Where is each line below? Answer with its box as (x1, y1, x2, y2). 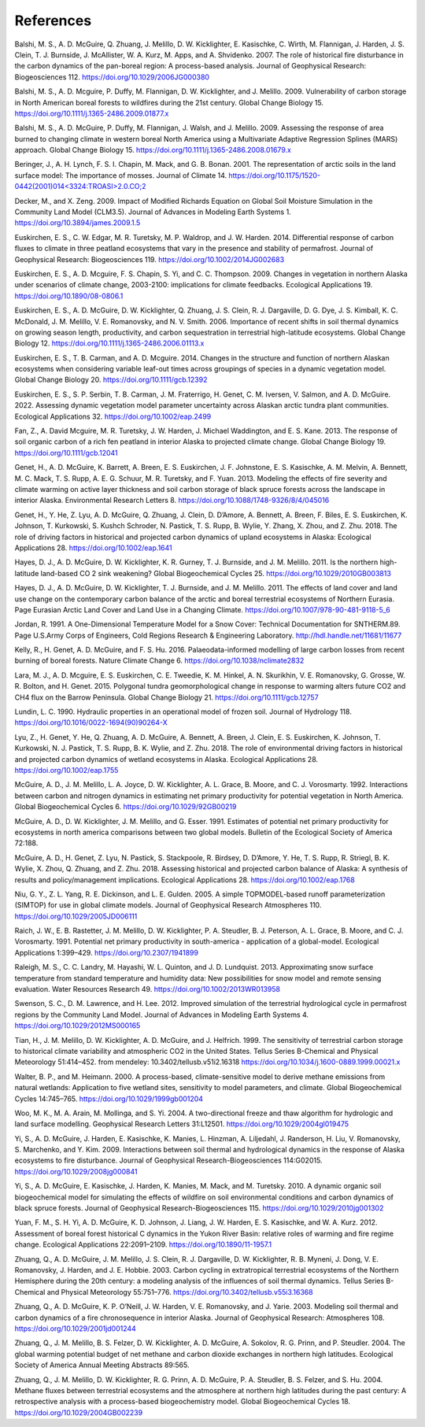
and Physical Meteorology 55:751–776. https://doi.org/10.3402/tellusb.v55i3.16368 (46, 1287, 314, 1296)
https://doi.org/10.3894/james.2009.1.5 (14, 218, 141, 227)
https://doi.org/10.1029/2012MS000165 (14, 1021, 141, 1030)
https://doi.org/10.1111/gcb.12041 (14, 448, 118, 457)
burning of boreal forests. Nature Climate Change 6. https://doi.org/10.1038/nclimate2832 (14, 656, 305, 665)
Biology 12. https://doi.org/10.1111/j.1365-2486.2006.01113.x (14, 338, 205, 348)
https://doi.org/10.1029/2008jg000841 (14, 1166, 138, 1176)
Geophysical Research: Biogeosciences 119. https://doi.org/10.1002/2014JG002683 (14, 254, 285, 264)
